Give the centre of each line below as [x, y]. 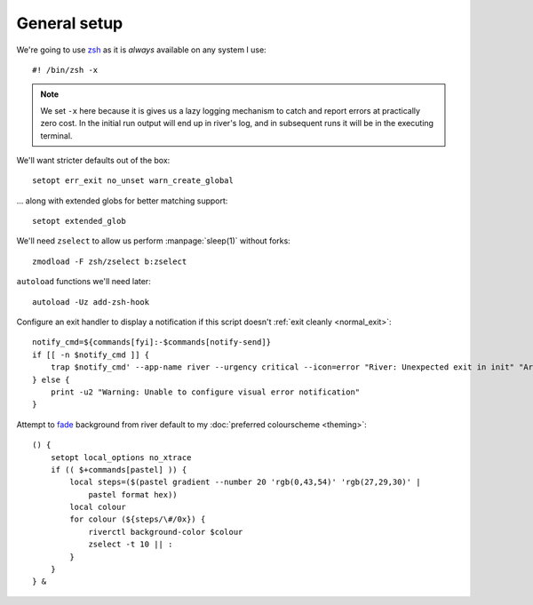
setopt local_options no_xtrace [121, 457]
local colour [98, 507]
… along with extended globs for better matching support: [122, 201]
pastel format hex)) [133, 494]
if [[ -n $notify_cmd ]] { [91, 354]
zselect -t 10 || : [131, 545]
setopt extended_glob [79, 221]
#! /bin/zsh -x [65, 70]
